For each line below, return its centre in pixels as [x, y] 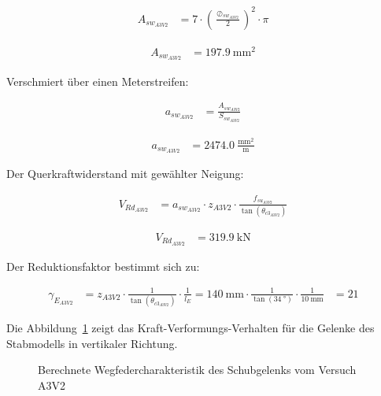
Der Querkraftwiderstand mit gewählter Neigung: [125, 174]
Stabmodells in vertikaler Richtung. [92, 343]
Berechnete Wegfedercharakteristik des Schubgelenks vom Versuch [197, 370]
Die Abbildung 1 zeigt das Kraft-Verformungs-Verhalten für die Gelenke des [190, 328]
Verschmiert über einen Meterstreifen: [98, 81]
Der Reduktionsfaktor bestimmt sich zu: [103, 266]
